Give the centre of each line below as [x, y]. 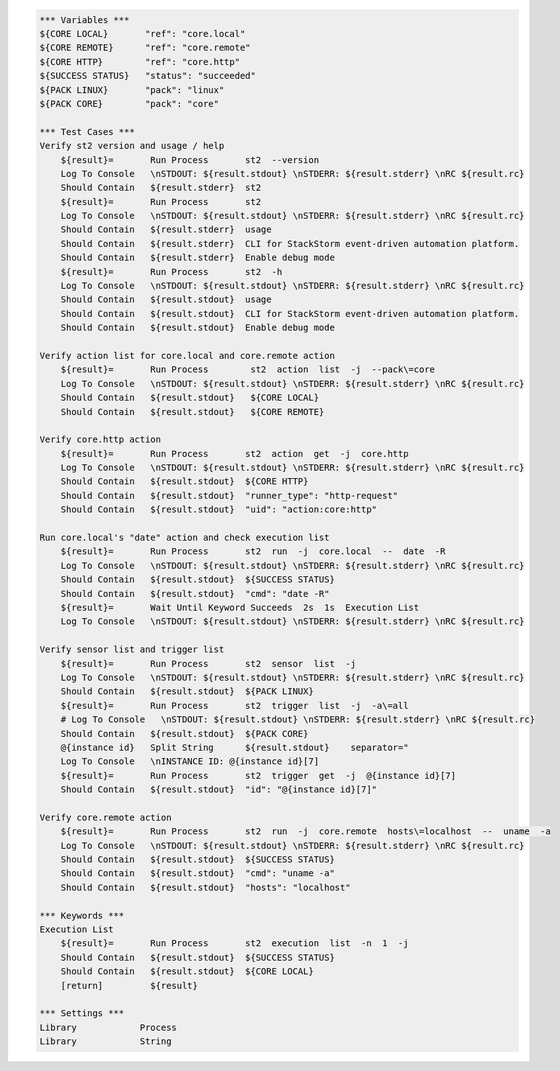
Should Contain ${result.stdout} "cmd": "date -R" [195, 593]
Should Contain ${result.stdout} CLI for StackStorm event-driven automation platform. [290, 313]
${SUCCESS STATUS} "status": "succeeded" [148, 76]
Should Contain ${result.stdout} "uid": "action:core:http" [219, 509]
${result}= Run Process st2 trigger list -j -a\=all [234, 705]
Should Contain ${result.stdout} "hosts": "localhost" [205, 887]
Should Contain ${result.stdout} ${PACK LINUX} [187, 691]
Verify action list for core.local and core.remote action [187, 355]
